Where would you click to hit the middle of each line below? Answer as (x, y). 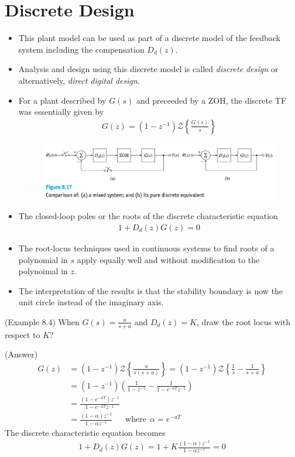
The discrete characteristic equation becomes (85, 432)
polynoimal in (43, 271)
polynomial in (43, 259)
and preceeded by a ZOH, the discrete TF (211, 100)
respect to (23, 334)
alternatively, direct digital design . (79, 80)
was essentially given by (61, 112)
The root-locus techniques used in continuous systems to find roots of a (146, 248)
